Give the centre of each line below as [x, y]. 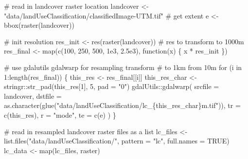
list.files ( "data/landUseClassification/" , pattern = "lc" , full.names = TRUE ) [117, 141]
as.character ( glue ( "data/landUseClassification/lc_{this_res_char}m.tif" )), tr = [122, 105]
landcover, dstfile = [33, 96]
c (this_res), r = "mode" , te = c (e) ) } [60, 115]
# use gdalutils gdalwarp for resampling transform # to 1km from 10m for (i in [123, 67]
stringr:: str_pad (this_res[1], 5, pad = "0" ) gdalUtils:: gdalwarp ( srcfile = [112, 86]
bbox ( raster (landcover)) [39, 25]
